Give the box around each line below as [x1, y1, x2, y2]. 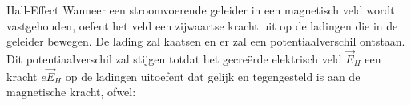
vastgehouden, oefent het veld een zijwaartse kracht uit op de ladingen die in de [6, 17, 398, 34]
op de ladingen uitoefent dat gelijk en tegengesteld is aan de [65, 67, 361, 84]
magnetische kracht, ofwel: [6, 83, 136, 100]
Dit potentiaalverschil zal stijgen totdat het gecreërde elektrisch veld [6, 50, 342, 67]
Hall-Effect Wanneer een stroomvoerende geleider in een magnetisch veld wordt [6, 2, 395, 18]
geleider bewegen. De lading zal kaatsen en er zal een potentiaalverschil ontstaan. [6, 33, 405, 50]
